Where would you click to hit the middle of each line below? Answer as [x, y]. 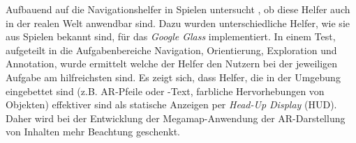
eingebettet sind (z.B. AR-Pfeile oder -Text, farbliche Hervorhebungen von [165, 91]
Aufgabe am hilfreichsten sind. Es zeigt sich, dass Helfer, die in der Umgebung [173, 77]
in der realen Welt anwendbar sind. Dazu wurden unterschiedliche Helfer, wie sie [178, 23]
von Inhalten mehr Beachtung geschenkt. [93, 132]
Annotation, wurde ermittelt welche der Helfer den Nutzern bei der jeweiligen [172, 64]
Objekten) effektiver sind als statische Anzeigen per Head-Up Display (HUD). [171, 104]
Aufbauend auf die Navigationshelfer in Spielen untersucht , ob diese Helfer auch [178, 9]
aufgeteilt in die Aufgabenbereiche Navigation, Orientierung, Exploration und [171, 50]
